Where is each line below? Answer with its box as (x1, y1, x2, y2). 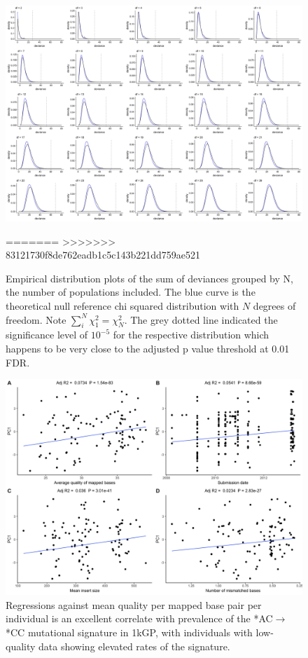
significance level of (6, 327, 88, 342)
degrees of (253, 299, 296, 313)
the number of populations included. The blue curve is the (6, 285, 255, 299)
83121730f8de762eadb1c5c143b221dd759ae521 (6, 247, 201, 262)
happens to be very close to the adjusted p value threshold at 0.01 (6, 341, 290, 356)
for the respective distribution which (113, 327, 269, 342)
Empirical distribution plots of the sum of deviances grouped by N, (6, 270, 293, 285)
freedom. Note (6, 312, 66, 327)
